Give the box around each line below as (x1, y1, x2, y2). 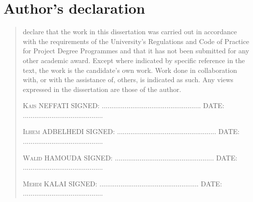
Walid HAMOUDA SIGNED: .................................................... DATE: (23, 152, 237, 162)
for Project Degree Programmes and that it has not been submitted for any (23, 45, 250, 56)
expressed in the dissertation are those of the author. (23, 84, 182, 94)
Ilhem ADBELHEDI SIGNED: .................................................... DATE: (23, 126, 240, 136)
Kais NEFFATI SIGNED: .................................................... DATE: (23, 100, 225, 111)
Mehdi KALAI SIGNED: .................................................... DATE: (23, 178, 222, 188)
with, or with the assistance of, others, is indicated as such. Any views (23, 74, 233, 85)
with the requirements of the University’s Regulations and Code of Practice (23, 36, 249, 46)
